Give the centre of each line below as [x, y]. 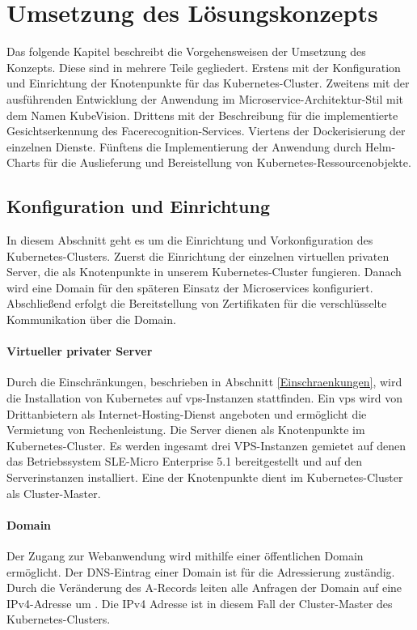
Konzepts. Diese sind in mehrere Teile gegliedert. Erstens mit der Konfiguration [204, 67]
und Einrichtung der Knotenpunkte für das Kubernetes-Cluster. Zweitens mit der [208, 83]
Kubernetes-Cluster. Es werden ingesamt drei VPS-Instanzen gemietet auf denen [206, 445]
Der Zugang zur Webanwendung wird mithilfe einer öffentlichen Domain [185, 555]
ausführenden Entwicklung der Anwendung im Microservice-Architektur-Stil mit [205, 98]
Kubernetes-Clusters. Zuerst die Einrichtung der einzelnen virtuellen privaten [198, 255]
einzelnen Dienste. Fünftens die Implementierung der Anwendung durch [184, 146]
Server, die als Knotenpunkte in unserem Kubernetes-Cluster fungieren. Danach [204, 272]
